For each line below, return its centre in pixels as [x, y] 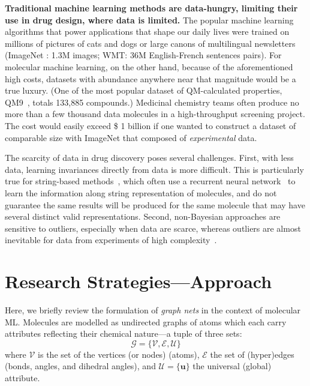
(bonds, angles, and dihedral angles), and [80, 366]
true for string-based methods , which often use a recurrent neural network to [150, 181]
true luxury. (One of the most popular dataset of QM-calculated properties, [144, 90]
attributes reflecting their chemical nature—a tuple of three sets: [124, 333]
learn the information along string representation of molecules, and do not [141, 192]
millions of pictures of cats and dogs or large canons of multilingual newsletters [150, 43]
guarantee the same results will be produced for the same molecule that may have [155, 204]
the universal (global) [232, 366]
